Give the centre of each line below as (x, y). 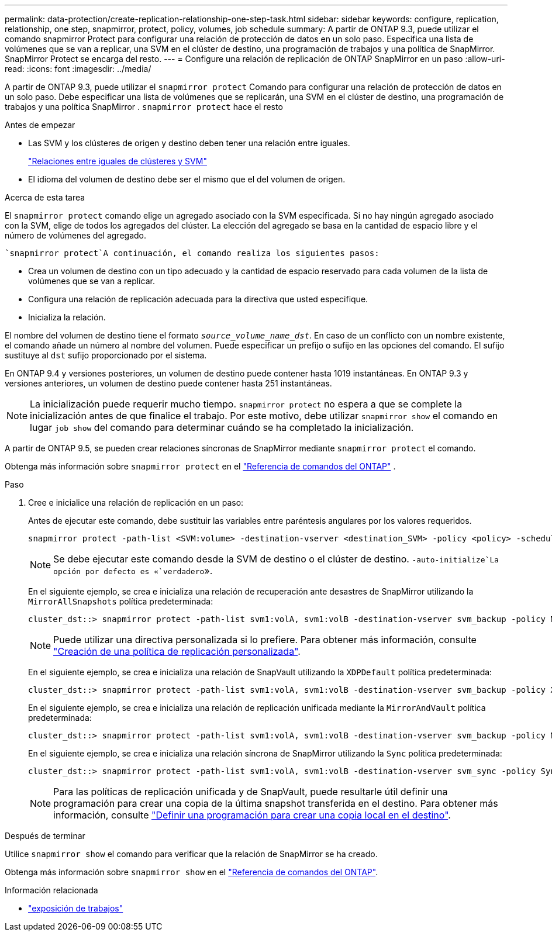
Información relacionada (51, 890)
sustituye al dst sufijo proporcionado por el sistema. (106, 355)
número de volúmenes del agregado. (76, 235)
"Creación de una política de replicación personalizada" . (177, 651)
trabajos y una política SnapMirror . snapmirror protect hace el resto (144, 107)
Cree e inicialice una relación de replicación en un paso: (136, 502)
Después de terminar (45, 836)
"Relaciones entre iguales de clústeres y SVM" (118, 161)
